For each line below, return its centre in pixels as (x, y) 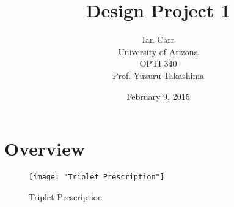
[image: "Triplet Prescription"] (97, 177)
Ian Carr (158, 40)
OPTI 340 (158, 63)
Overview (45, 149)
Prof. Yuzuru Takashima (158, 75)
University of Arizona (158, 51)
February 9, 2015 (158, 96)
